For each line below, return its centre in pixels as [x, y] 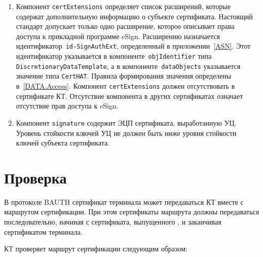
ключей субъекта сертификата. [63, 143]
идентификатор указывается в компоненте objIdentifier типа [114, 56]
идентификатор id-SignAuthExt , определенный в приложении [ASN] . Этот [133, 46]
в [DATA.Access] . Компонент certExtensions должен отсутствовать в [125, 86]
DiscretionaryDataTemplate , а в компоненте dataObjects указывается [128, 66]
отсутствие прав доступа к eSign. [67, 106]
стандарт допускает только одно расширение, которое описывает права [125, 26]
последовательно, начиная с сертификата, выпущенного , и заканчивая [113, 222]
